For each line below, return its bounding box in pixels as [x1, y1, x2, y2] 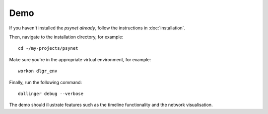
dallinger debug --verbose [18, 91, 84, 97]
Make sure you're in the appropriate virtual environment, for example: [9, 56, 151, 62]
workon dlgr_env [18, 68, 58, 74]
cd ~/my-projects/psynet [18, 45, 78, 51]
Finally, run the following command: [9, 79, 82, 85]
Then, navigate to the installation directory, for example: [9, 34, 124, 40]
